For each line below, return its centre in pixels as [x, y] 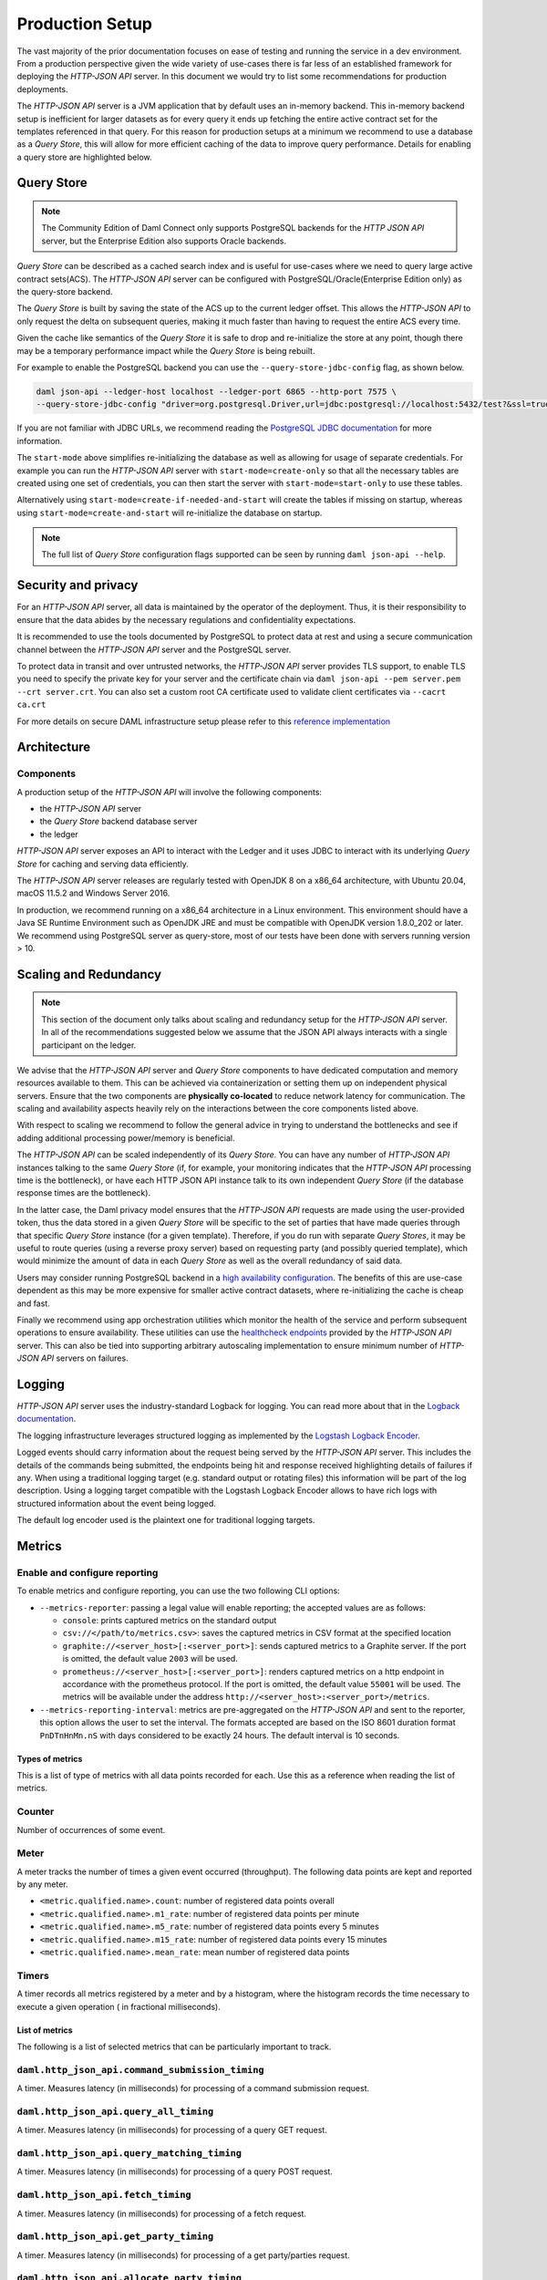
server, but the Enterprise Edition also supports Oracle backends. [164, 241]
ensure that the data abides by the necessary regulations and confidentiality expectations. [186, 619]
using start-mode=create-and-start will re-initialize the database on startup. [170, 513]
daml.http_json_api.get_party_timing [115, 2237]
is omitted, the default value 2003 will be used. [150, 1659]
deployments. [42, 89]
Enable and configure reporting [88, 1572]
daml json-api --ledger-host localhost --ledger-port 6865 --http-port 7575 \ [216, 391]
